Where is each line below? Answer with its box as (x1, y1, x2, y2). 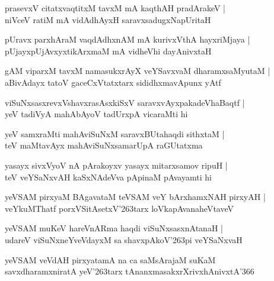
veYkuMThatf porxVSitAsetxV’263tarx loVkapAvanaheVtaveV (5, 202, 234, 214)
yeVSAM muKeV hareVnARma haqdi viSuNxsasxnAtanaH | (5, 222, 223, 234)
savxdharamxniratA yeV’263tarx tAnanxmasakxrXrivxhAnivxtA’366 (5, 265, 254, 277)
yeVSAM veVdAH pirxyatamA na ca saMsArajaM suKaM (5, 253, 216, 266)
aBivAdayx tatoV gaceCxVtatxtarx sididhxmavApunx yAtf (5, 76, 221, 88)
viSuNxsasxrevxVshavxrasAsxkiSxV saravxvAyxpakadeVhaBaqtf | (5, 96, 245, 108)
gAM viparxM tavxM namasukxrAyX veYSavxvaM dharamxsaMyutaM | (5, 64, 270, 77)
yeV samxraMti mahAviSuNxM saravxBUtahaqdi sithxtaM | (5, 127, 225, 140)
